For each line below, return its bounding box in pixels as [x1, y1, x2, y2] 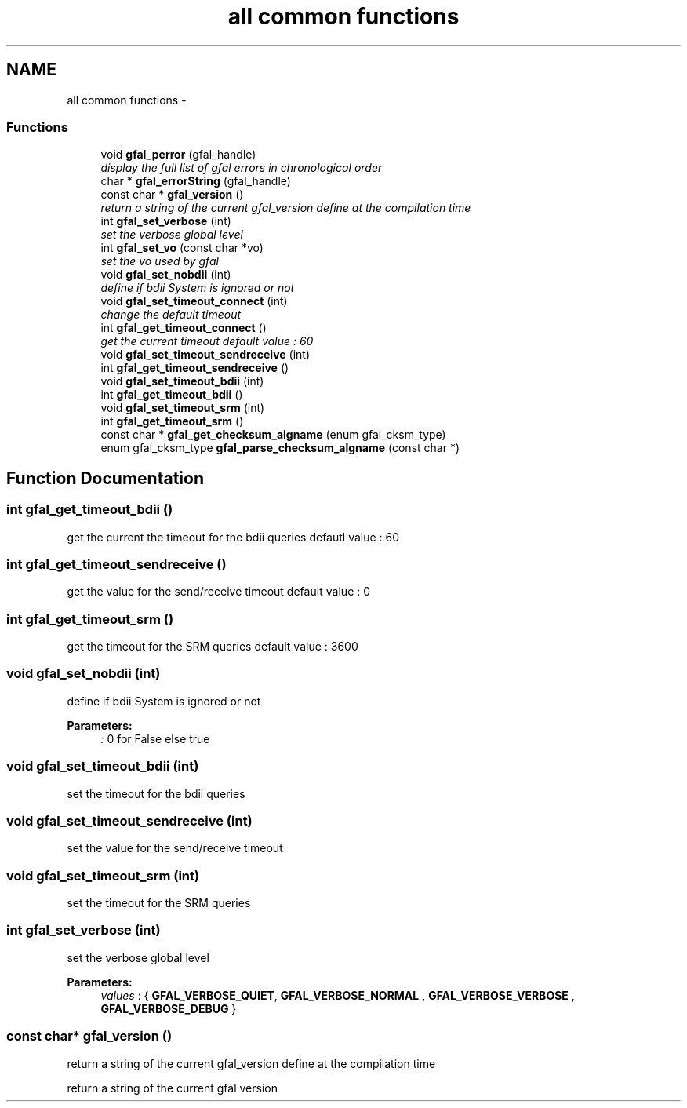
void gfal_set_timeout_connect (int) [100, 294, 288, 308]
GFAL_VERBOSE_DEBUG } [100, 1001, 237, 1015]
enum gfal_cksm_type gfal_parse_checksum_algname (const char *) [100, 441, 460, 455]
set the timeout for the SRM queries [67, 896, 251, 910]
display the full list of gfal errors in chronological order [100, 161, 383, 175]
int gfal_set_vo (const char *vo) [100, 241, 264, 255]
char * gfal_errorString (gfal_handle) [100, 174, 291, 188]
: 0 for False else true [100, 731, 210, 745]
